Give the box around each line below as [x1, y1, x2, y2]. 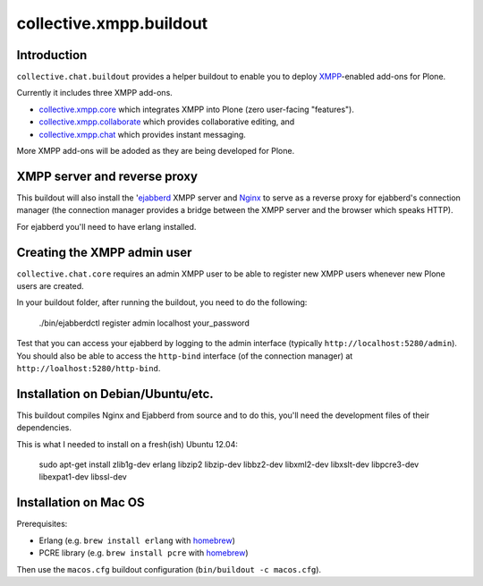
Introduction [16, 47, 88, 63]
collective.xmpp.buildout [16, 13, 208, 33]
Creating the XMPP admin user [16, 244, 192, 259]
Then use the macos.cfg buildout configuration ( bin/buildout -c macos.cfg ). [16, 564, 322, 574]
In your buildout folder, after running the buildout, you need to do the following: [16, 297, 308, 308]
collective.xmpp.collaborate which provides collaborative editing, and [38, 116, 295, 127]
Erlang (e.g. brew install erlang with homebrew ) [38, 535, 236, 546]
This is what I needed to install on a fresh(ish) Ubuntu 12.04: [16, 438, 239, 449]
